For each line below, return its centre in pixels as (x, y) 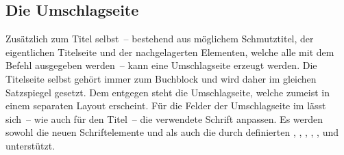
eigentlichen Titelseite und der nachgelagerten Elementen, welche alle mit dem (170, 52)
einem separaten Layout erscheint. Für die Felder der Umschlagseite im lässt (166, 105)
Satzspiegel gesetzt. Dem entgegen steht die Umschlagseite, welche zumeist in (168, 92)
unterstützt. (30, 145)
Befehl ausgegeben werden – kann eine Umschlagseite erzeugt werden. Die (161, 65)
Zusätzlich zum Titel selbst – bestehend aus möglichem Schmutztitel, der (160, 39)
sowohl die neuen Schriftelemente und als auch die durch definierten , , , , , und (172, 132)
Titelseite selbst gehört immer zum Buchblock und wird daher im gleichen (161, 78)
